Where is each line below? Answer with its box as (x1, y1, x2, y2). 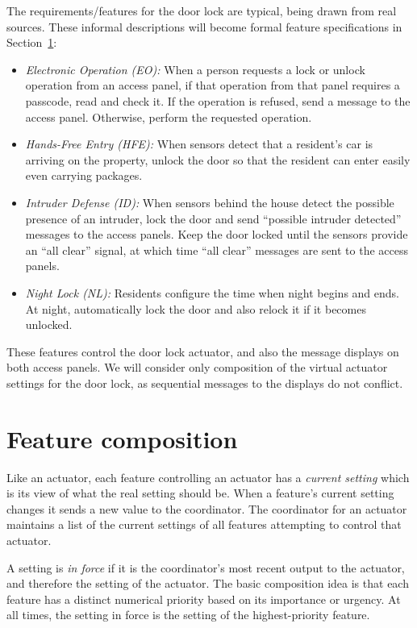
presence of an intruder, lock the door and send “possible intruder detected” (25, 210, 402, 227)
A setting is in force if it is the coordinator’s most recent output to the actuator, (6, 559, 405, 576)
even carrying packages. (25, 167, 143, 184)
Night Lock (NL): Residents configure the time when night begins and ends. (25, 284, 400, 301)
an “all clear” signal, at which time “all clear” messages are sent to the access (25, 241, 408, 258)
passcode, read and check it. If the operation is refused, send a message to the (25, 92, 411, 109)
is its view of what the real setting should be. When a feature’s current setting (6, 485, 394, 501)
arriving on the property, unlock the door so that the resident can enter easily (25, 151, 411, 168)
